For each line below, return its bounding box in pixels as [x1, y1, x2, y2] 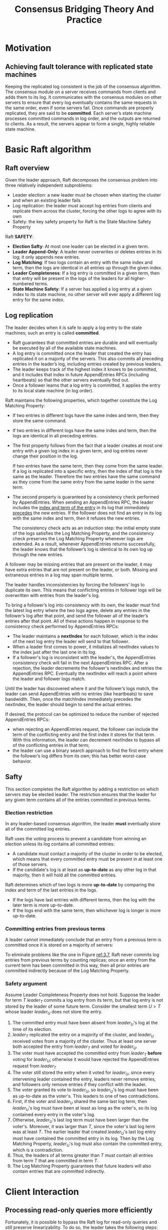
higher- [130, 275, 146, 281]
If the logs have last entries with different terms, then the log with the [12, 896, 155, 902]
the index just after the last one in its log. [12, 649, 97, 655]
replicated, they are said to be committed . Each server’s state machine [5, 110, 152, 116]
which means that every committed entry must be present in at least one [12, 856, 163, 862]
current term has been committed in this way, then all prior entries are [5, 962, 149, 969]
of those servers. [12, 861, 48, 867]
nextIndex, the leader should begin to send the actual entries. [5, 701, 132, 707]
